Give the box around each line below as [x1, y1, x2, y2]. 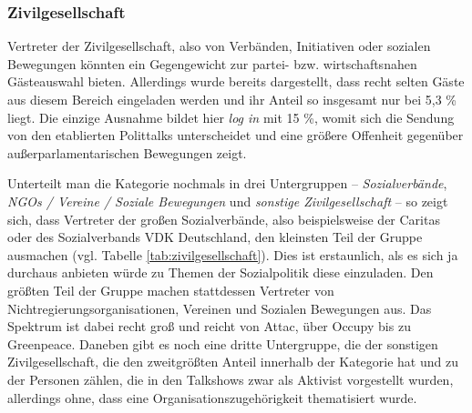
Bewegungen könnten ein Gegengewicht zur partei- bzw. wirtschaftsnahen [7, 54, 417, 73]
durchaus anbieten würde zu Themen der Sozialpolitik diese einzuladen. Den [7, 263, 434, 282]
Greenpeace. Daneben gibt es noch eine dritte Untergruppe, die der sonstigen [7, 334, 438, 353]
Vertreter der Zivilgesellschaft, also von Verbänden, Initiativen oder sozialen [7, 36, 431, 55]
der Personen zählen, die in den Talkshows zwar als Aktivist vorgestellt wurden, [7, 369, 454, 388]
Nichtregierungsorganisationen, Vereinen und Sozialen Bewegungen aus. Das [7, 298, 432, 317]
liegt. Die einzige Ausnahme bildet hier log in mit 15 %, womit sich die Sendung [7, 107, 455, 126]
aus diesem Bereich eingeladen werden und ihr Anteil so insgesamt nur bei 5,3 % [7, 90, 457, 108]
